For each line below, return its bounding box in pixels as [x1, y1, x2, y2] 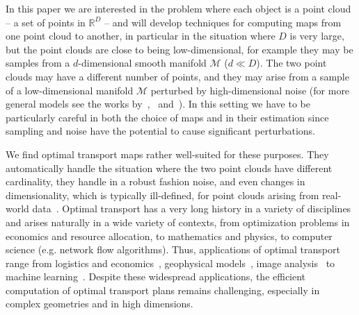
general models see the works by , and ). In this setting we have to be [6, 96, 310, 111]
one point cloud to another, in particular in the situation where [6, 28, 276, 43]
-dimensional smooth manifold [78, 56, 207, 70]
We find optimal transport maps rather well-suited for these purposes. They [6, 146, 329, 161]
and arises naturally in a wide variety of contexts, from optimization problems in [6, 214, 350, 229]
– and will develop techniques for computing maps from [104, 15, 342, 29]
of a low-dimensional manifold [6, 83, 134, 97]
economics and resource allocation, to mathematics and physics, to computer [6, 228, 333, 243]
